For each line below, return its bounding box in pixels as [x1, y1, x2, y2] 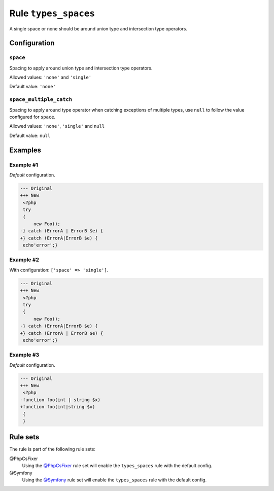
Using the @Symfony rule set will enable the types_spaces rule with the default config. [22, 477, 207, 483]
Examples [9, 146, 42, 154]
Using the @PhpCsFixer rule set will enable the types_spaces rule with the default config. [22, 463, 213, 469]
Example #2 [9, 256, 40, 263]
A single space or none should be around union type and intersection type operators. [9, 25, 188, 31]
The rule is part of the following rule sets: [9, 446, 96, 452]
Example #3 [9, 352, 40, 359]
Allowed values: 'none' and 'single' [9, 74, 91, 81]
